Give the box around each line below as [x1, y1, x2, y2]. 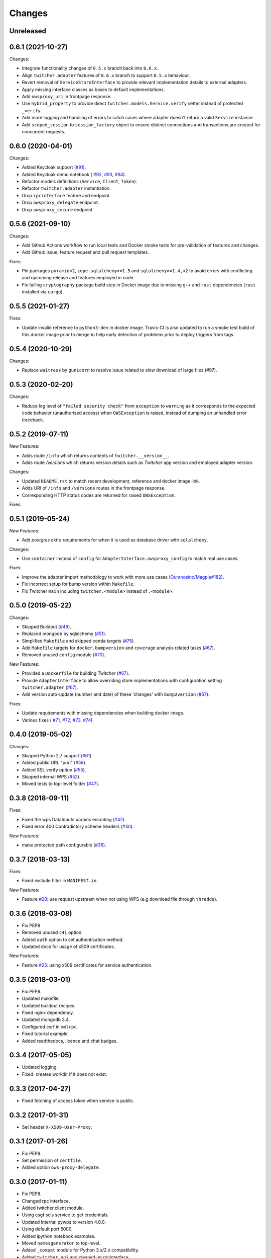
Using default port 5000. [22, 1226, 73, 1232]
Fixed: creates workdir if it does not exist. [22, 1071, 107, 1077]
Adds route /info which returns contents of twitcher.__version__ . [22, 452, 169, 458]
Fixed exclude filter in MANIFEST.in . [22, 878, 98, 884]
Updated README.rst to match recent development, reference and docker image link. [22, 478, 200, 484]
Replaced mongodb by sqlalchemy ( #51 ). [22, 631, 106, 637]
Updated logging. [22, 1064, 58, 1070]
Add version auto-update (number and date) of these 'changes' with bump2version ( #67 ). [22, 691, 210, 697]
